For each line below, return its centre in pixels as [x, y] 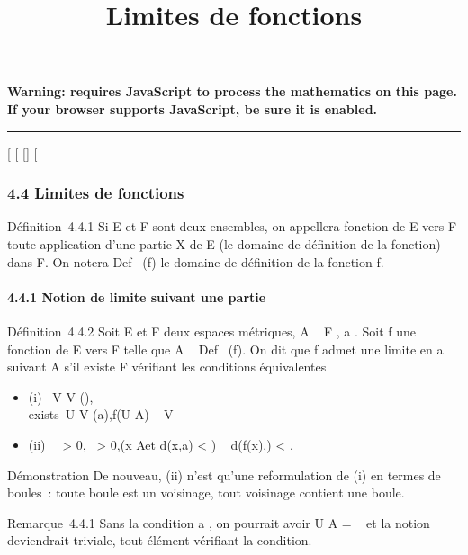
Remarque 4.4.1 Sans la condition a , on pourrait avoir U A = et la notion [219, 522]
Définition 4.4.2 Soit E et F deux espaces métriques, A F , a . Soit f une [212, 331]
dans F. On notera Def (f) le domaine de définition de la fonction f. [196, 261]
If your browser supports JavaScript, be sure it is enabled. [193, 108]
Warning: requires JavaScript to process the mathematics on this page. [232, 91]
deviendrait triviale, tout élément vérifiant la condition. [160, 540]
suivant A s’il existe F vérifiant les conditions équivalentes [167, 367]
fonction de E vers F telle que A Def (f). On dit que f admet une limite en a [225, 349]
